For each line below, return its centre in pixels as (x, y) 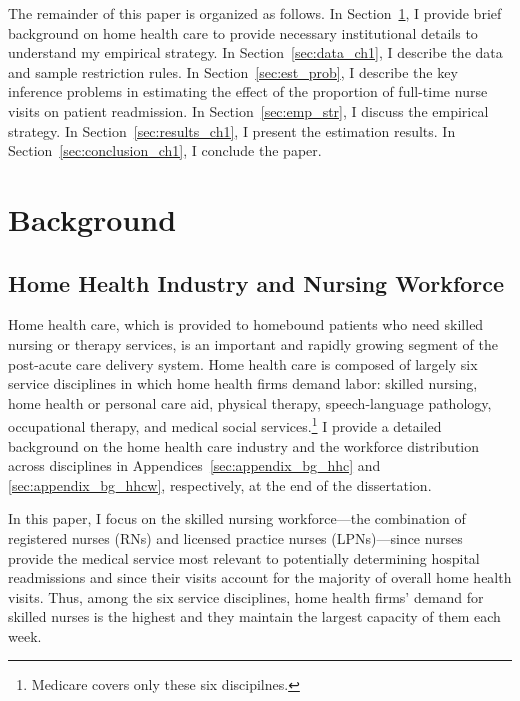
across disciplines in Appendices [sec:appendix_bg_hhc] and (194, 465)
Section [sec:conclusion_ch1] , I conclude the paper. (165, 150)
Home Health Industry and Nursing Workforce (256, 282)
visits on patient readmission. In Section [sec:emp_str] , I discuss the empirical (248, 110)
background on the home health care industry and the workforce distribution (244, 445)
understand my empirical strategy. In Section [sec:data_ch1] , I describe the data (255, 52)
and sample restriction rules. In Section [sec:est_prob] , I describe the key (233, 71)
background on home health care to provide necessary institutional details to (243, 32)
